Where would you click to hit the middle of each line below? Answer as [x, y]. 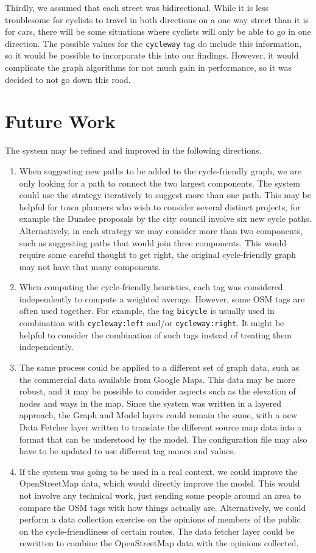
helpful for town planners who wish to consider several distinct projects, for [160, 206]
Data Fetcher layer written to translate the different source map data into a [160, 426]
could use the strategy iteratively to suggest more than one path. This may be [165, 195]
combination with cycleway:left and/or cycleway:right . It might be [152, 323]
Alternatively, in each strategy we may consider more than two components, [161, 230]
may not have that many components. [90, 266]
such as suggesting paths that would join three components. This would [153, 242]
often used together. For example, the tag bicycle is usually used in [147, 311]
